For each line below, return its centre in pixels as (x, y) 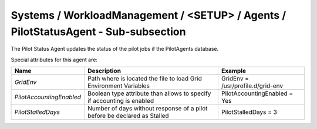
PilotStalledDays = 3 (249, 112)
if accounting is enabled (121, 101)
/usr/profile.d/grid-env (252, 86)
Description (104, 71)
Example (234, 71)
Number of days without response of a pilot (147, 109)
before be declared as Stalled (128, 116)
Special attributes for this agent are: (54, 60)
